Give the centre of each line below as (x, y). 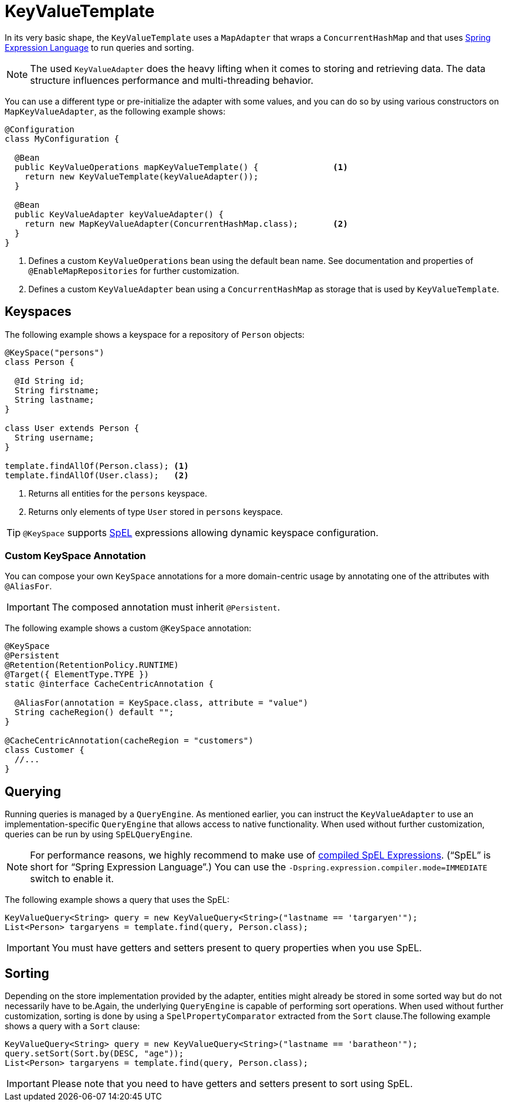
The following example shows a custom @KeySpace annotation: (128, 628)
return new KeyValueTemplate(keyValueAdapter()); (141, 176)
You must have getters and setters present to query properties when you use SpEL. (237, 948)
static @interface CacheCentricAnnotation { (109, 684)
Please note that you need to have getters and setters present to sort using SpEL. (232, 1084)
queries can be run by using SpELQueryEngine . (99, 834)
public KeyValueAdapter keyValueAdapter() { (119, 214)
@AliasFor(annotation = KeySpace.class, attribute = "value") (161, 703)
